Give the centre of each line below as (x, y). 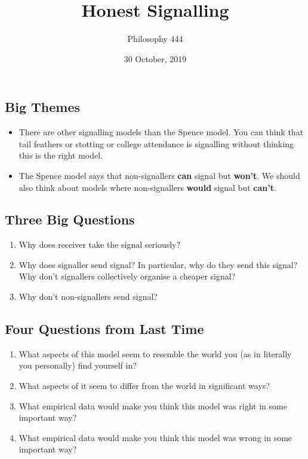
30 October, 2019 (155, 58)
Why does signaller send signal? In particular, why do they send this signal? (158, 264)
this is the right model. (61, 155)
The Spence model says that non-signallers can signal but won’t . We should (159, 175)
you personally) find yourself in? (78, 365)
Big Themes (42, 107)
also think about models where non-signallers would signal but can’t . (147, 187)
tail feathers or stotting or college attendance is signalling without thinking (156, 143)
